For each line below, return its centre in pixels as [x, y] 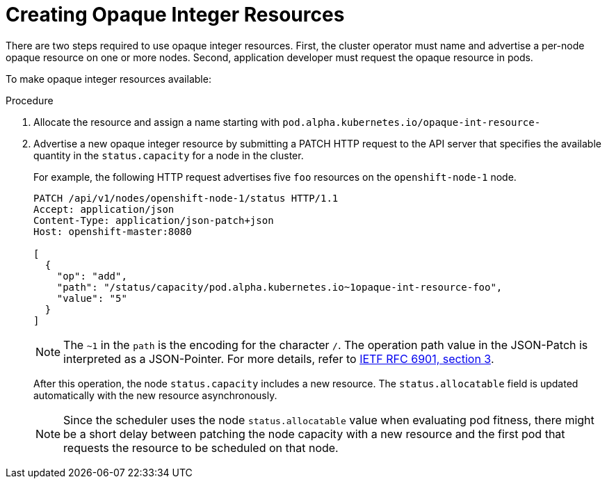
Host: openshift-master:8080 [113, 231]
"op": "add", [92, 276]
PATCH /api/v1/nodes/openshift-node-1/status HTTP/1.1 [186, 198]
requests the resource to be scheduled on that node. [201, 447]
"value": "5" [92, 298]
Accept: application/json [104, 209]
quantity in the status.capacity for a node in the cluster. [169, 155]
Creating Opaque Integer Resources [175, 15]
